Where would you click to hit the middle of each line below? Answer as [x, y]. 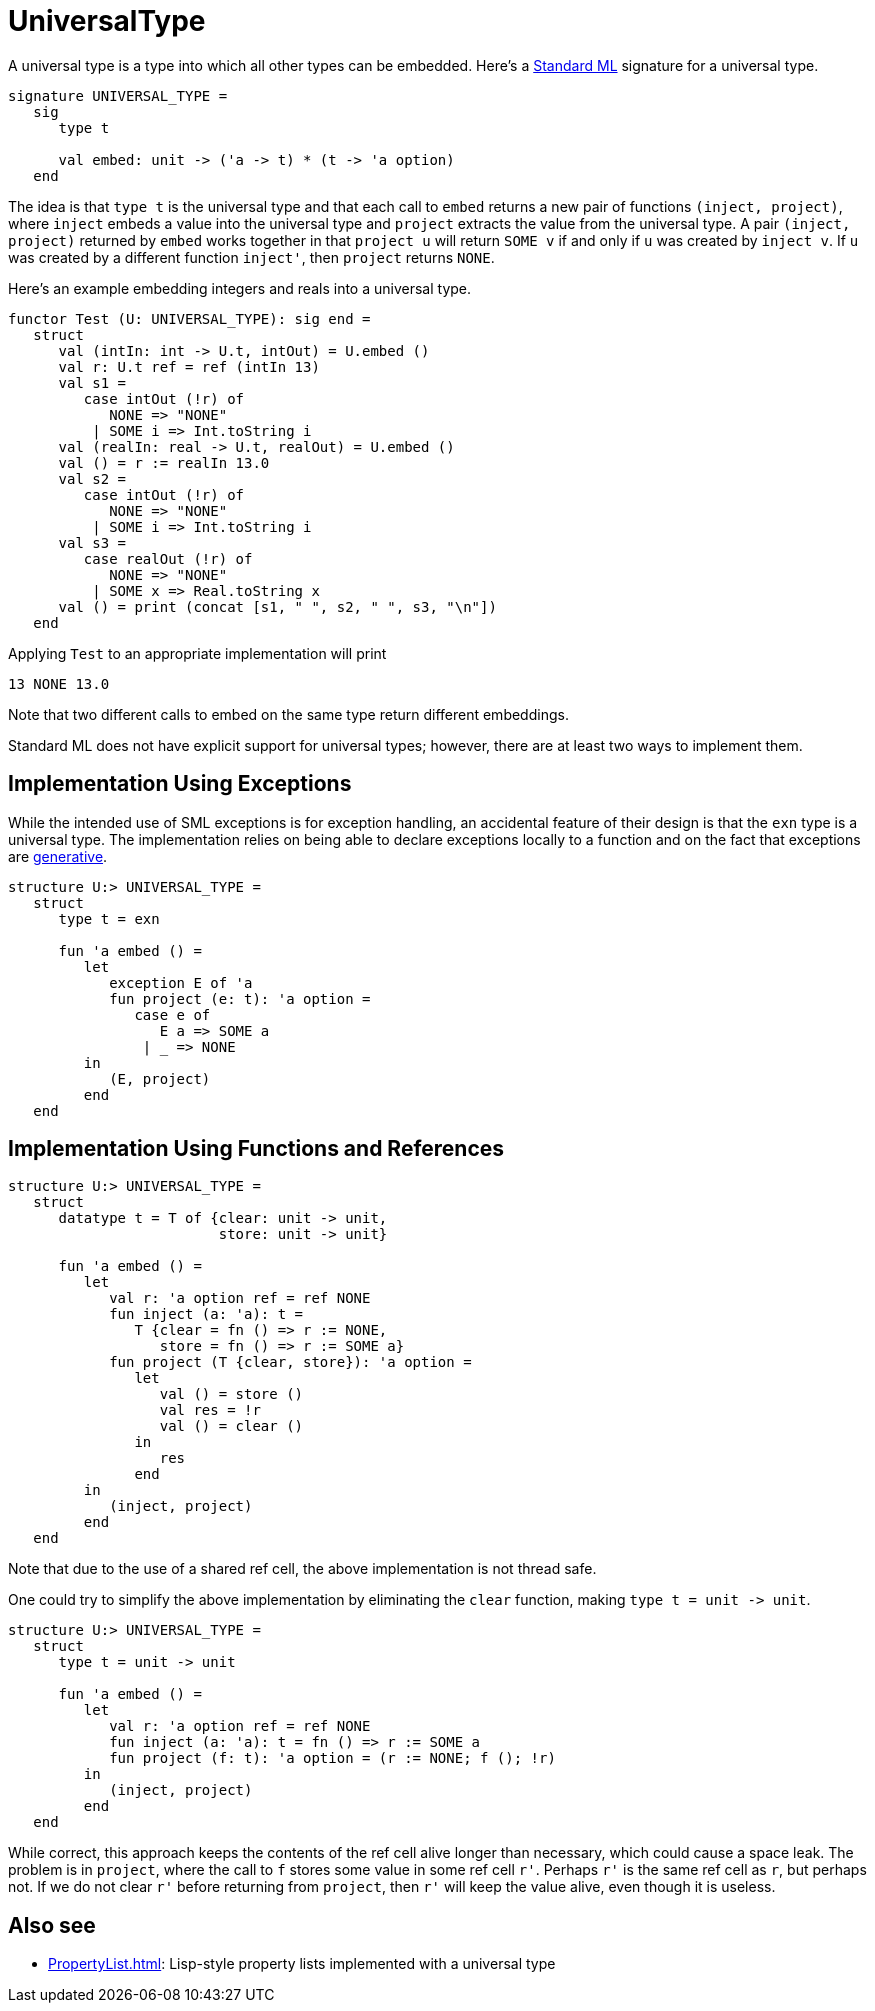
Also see [52, 1925]
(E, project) [160, 1078]
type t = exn [109, 918]
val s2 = [92, 478]
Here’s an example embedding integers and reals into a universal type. [240, 288]
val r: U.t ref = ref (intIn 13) [189, 366]
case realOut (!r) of [168, 558]
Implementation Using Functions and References [256, 1149]
